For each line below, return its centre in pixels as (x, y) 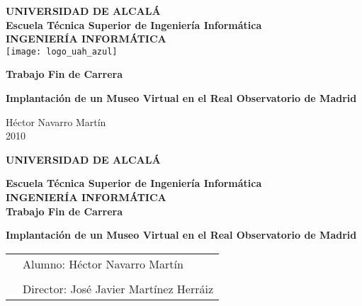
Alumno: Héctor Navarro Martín (103, 263)
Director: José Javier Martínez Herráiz (118, 288)
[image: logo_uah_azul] (62, 51)
